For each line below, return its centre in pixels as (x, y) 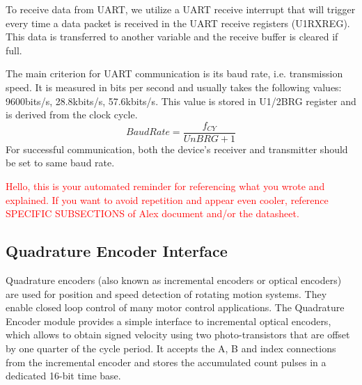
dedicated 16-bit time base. (63, 376)
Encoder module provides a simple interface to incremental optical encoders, (168, 321)
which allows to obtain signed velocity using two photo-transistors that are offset (178, 335)
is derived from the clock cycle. (72, 115)
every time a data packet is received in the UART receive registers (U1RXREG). (178, 23)
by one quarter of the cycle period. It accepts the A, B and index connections (171, 348)
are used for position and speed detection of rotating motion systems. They (166, 293)
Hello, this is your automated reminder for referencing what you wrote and (165, 186)
